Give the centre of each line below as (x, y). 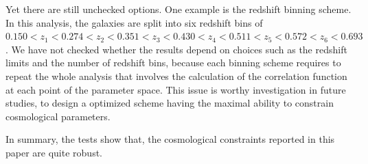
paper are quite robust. (54, 152)
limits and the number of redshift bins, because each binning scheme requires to (173, 63)
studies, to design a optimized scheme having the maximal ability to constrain (170, 103)
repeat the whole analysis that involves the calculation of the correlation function (176, 76)
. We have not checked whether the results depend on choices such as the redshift (176, 49)
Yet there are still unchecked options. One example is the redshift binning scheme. (179, 9)
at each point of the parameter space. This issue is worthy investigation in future (176, 89)
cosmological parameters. (58, 116)
